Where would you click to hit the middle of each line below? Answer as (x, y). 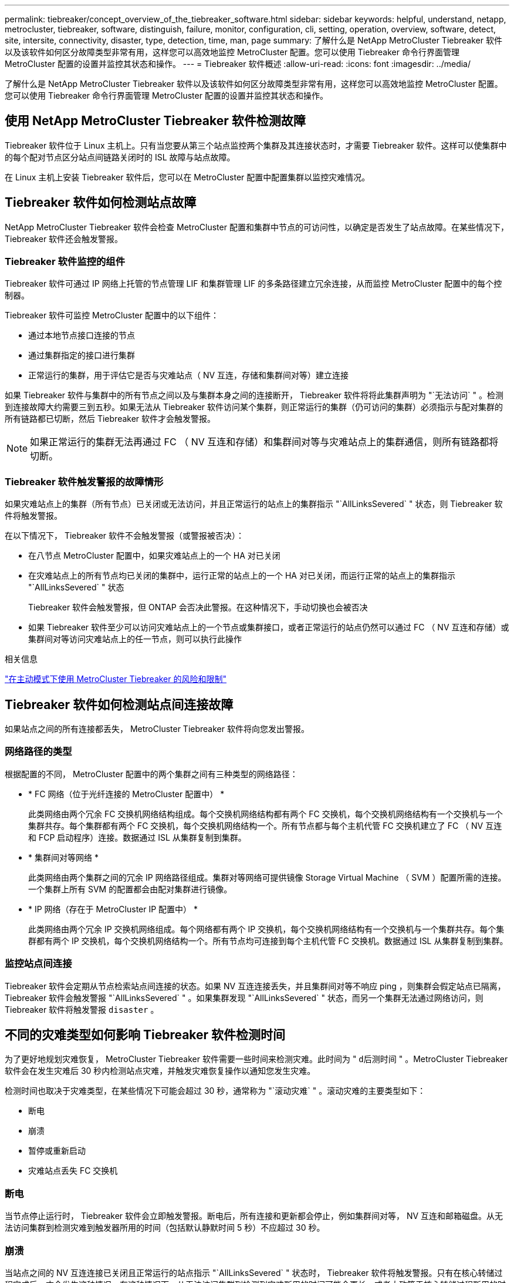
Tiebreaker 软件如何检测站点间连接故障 (119, 704)
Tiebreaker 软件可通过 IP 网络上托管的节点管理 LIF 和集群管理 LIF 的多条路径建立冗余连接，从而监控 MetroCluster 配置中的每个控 (253, 284)
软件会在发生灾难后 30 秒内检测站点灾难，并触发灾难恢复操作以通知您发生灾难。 (160, 1071)
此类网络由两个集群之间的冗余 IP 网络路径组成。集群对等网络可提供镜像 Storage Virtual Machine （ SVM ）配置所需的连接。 (267, 877)
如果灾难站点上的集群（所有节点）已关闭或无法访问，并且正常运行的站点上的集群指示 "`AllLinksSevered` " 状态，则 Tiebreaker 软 (254, 504)
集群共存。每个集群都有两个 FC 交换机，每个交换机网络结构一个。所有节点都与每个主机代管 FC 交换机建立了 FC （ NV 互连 (265, 825)
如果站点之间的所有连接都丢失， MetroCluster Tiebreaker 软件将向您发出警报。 (157, 729)
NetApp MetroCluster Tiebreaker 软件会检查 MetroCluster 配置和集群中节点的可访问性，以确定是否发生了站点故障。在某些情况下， (257, 227)
